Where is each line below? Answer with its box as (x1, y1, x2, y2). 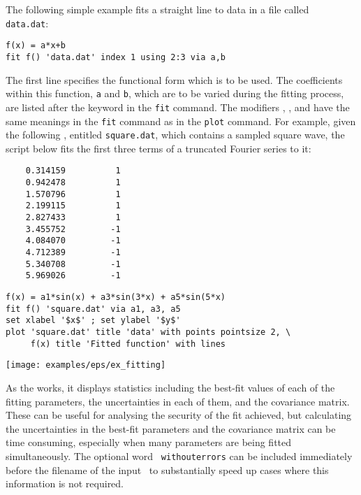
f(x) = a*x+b (6, 41, 66, 51)
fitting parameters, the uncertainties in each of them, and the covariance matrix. (6, 394, 350, 408)
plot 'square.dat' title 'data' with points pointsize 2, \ (6, 327, 291, 337)
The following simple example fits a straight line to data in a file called (6, 2, 309, 16)
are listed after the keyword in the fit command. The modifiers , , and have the (6, 99, 350, 114)
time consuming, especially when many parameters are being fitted (6, 435, 292, 450)
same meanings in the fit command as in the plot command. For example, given (6, 113, 356, 128)
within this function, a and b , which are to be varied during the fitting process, (6, 86, 344, 101)
